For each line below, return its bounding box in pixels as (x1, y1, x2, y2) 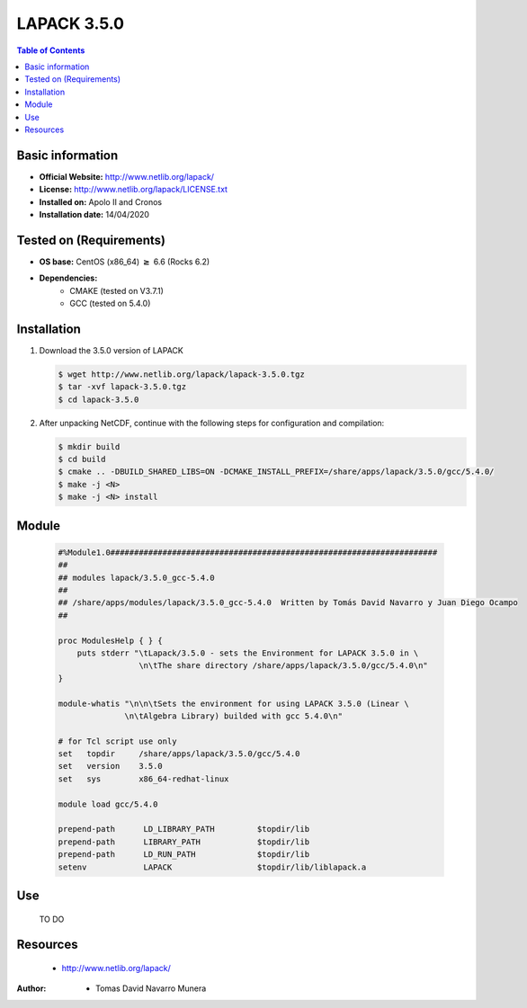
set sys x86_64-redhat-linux (58, 773, 229, 784)
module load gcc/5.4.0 (58, 798, 158, 809)
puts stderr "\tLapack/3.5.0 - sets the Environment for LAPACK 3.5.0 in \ (76, 647, 419, 658)
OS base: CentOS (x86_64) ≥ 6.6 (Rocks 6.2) (39, 256, 210, 267)
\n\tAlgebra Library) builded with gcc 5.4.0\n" (124, 710, 344, 721)
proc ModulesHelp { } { (58, 635, 164, 646)
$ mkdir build (58, 442, 121, 451)
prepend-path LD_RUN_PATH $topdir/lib (58, 850, 310, 860)
